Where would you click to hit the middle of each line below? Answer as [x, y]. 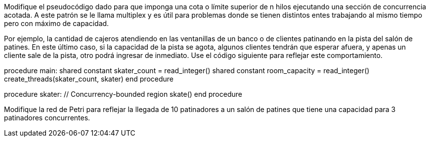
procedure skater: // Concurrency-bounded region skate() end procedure [123, 94]
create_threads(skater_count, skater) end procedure [89, 79]
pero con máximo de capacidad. [57, 23]
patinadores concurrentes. [47, 118]
